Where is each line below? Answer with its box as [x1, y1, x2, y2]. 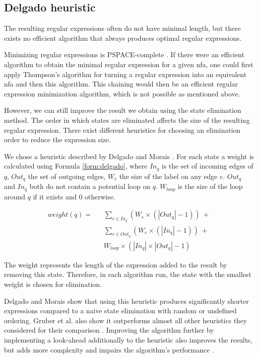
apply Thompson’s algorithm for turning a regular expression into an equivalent [4, 69, 247, 79]
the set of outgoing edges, [28, 171, 106, 181]
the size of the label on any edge [119, 171, 218, 181]
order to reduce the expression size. [4, 134, 111, 145]
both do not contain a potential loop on [29, 181, 150, 191]
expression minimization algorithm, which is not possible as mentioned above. [4, 88, 240, 98]
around [4, 191, 25, 201]
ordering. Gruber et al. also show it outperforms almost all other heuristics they [4, 315, 247, 325]
